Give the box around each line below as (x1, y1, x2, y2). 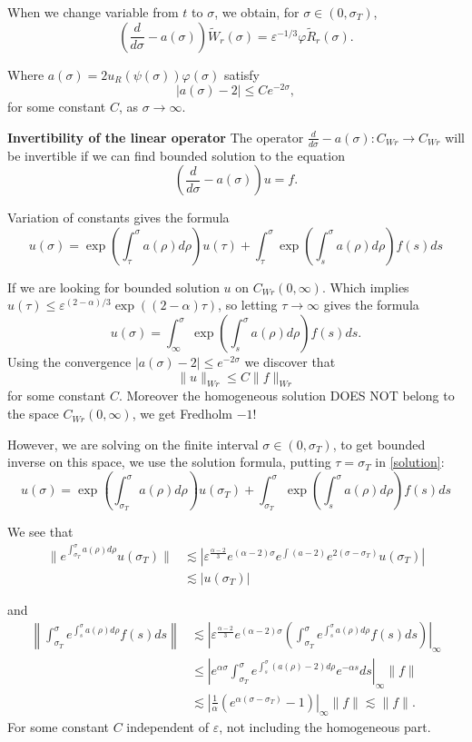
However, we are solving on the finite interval (7, 434, 259, 453)
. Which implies (321, 277, 409, 296)
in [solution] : (375, 452, 445, 471)
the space (7, 404, 59, 423)
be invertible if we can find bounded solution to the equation (7, 145, 345, 164)
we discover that (244, 352, 336, 371)
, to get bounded (332, 434, 426, 453)
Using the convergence (7, 352, 132, 371)
